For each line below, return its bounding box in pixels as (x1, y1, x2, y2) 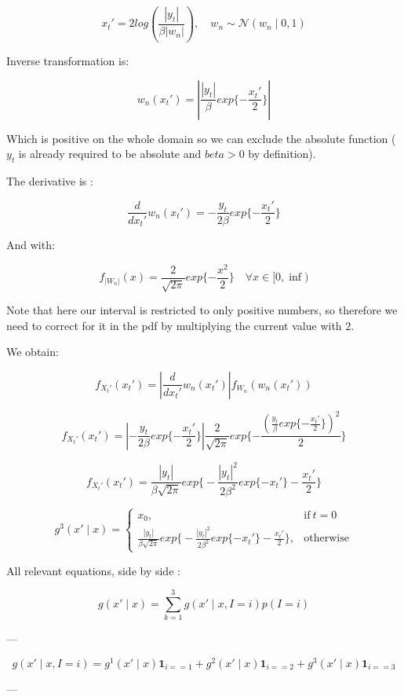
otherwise (304, 533, 349, 545)
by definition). (248, 145, 316, 162)
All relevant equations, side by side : (6, 562, 180, 578)
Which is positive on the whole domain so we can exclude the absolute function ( (6, 130, 396, 146)
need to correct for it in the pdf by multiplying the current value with (6, 317, 342, 333)
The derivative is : (6, 172, 93, 189)
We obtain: (6, 343, 59, 360)
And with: (6, 237, 55, 253)
